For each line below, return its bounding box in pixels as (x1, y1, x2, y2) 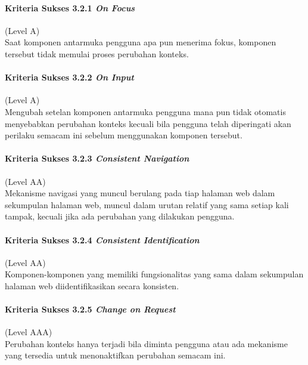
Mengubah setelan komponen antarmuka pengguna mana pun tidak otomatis (5, 105, 286, 117)
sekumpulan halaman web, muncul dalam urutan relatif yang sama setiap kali (5, 198, 289, 211)
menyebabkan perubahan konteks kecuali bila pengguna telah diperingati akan (5, 117, 291, 129)
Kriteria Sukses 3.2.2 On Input (5, 71, 134, 83)
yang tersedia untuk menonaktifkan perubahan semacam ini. (5, 349, 226, 361)
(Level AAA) (5, 326, 52, 338)
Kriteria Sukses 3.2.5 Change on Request (5, 303, 176, 315)
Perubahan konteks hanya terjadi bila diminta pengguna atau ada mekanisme (5, 337, 288, 349)
